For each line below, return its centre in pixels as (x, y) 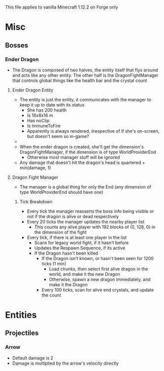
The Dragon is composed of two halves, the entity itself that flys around (85, 70)
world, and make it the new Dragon (84, 274)
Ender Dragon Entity (33, 90)
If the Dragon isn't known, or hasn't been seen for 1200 (98, 258)
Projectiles (22, 333)
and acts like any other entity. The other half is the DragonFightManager (85, 75)
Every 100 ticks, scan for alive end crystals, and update (98, 290)
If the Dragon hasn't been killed (66, 253)
